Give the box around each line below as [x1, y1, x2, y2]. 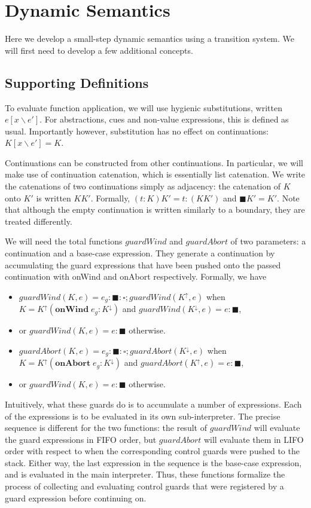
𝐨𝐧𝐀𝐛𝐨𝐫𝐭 [55, 359, 91, 368]
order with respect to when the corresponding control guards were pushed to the [5, 445, 300, 457]
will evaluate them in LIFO [203, 433, 304, 445]
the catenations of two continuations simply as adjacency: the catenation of [5, 180, 281, 192]
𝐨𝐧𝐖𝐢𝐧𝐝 [55, 305, 89, 314]
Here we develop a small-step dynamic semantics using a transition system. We [5, 32, 295, 45]
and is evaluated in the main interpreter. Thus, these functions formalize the [5, 468, 285, 481]
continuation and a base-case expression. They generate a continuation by [5, 247, 275, 259]
